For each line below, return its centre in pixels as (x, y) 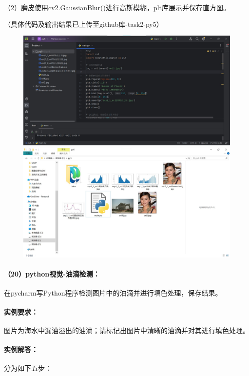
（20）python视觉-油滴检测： (52, 274)
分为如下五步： (28, 368)
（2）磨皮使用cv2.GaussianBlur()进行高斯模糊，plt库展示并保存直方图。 (117, 7)
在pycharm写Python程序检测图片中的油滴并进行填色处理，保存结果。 (113, 292)
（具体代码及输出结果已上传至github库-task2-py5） (84, 24)
